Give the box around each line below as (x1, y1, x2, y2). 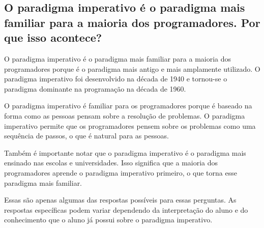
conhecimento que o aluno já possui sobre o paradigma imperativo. (4, 214, 213, 225)
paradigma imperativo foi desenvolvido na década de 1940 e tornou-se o (4, 73, 227, 84)
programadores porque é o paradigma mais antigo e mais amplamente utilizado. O (4, 63, 260, 74)
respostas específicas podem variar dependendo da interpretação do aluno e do (4, 204, 248, 215)
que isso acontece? (4, 30, 102, 45)
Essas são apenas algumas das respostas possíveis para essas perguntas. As (4, 194, 237, 205)
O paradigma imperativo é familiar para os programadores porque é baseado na (4, 100, 252, 111)
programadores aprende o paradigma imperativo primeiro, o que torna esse (4, 167, 237, 178)
